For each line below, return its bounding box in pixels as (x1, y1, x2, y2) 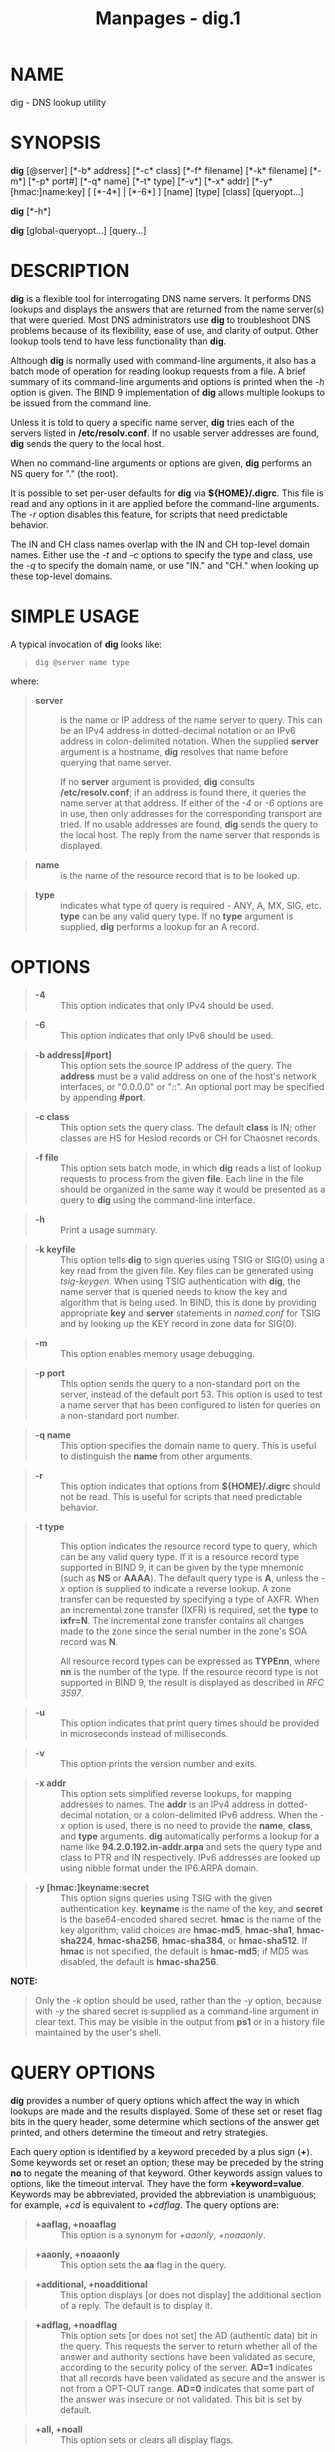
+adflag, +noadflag (34, 2318, 118, 2331)
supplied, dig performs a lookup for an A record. (59, 920, 260, 932)
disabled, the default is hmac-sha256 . (59, 1955, 220, 1967)
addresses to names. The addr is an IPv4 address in (59, 1798, 275, 1810)
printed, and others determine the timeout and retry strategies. (10, 2126, 268, 2138)
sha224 (59, 1934, 93, 1946)
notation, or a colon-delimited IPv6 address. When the (94, 1808, 318, 1821)
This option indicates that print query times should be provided (59, 1717, 320, 1729)
